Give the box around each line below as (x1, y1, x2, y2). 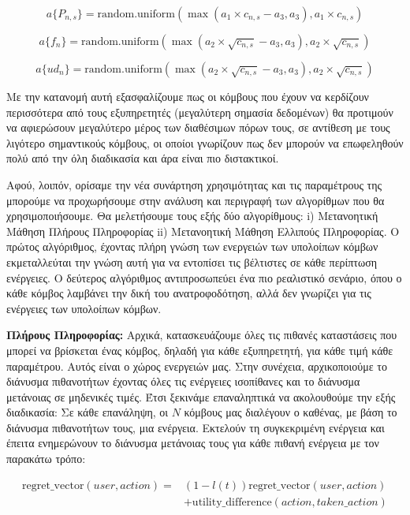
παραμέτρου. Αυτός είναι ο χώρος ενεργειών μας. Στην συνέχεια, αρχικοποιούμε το (6, 357, 387, 374)
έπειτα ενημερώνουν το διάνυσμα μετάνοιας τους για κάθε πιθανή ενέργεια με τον (6, 435, 379, 451)
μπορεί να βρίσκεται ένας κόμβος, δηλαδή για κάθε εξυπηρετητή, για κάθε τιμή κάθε (6, 341, 393, 358)
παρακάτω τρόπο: (6, 450, 86, 467)
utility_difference (192, 496, 272, 508)
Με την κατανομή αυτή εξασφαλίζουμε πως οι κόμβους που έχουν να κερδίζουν (6, 88, 369, 104)
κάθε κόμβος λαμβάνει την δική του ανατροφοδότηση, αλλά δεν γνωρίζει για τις (6, 285, 371, 301)
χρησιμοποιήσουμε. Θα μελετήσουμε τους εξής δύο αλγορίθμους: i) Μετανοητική (6, 207, 378, 224)
